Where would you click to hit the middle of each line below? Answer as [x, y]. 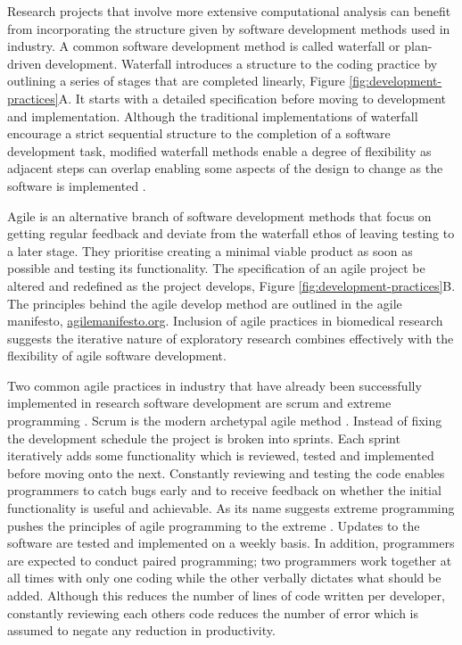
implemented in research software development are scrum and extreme [199, 403]
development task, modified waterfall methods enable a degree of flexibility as [219, 150]
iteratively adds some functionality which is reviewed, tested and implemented [221, 455]
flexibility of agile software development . [117, 356]
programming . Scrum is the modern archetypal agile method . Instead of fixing [225, 421]
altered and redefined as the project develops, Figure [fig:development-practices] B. [231, 285]
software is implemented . [77, 185]
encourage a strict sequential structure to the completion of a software [199, 133]
